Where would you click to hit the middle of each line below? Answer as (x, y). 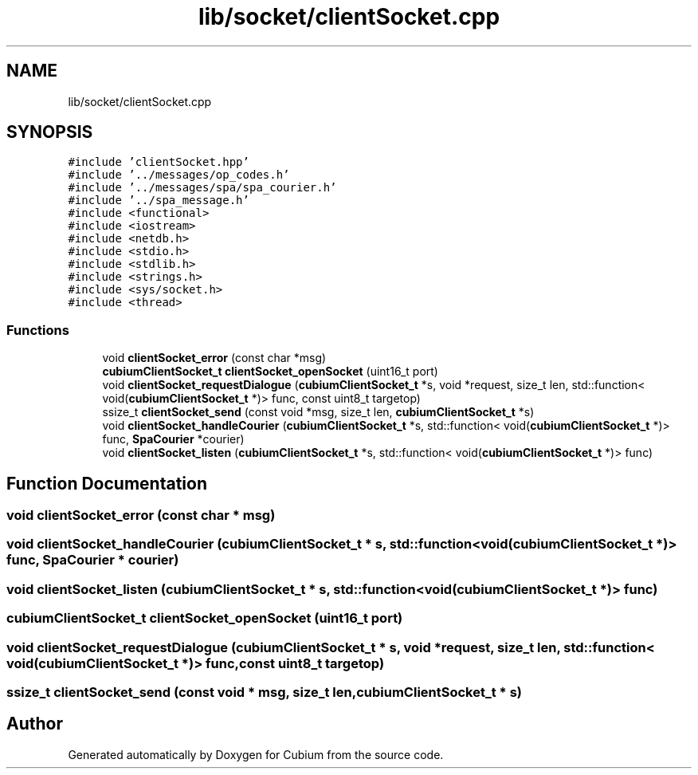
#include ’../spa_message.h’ (159, 201)
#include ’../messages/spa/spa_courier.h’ (202, 188)
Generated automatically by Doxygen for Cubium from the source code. (256, 754)
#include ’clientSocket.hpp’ (159, 162)
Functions (38, 330)
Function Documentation (107, 483)
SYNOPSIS (50, 132)
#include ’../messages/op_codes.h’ (179, 175)
